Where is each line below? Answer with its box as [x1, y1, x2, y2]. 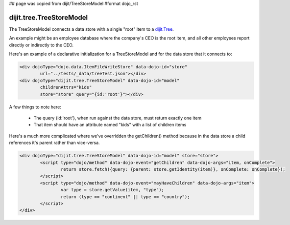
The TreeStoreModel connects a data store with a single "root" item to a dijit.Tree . [9, 26, 174, 32]
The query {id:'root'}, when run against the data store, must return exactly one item [33, 115, 202, 121]
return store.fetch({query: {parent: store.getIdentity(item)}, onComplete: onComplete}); [60, 166, 286, 172]
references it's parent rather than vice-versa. [9, 140, 100, 146]
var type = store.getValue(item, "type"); [60, 187, 164, 193]
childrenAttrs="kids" [40, 84, 92, 90]
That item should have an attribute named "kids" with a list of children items [33, 122, 187, 128]
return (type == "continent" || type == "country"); [60, 194, 190, 200]
